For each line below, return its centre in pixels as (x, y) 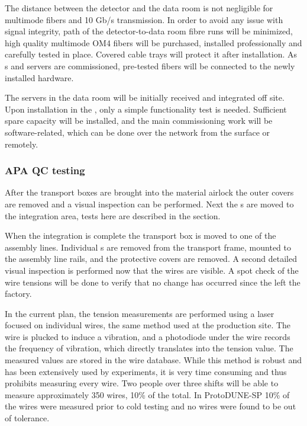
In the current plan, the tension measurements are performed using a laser (140, 313)
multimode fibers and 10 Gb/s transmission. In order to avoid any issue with (144, 19)
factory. (18, 294)
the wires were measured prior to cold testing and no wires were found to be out (151, 406)
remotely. (22, 144)
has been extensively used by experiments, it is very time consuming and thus (146, 371)
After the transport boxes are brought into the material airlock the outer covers (149, 192)
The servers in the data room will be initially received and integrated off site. (145, 97)
